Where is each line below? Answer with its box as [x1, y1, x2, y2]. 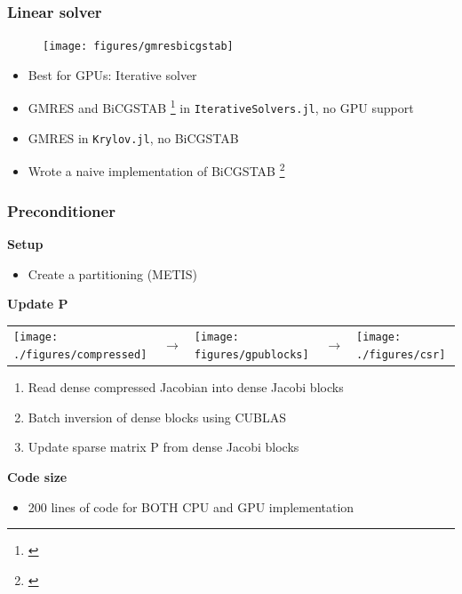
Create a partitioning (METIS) [28, 264, 197, 283]
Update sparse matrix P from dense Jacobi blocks [28, 437, 299, 456]
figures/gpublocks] [194, 349, 309, 362]
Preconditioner [7, 199, 115, 221]
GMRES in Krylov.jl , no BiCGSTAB [28, 128, 239, 147]
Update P [7, 294, 68, 313]
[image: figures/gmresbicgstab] [43, 40, 234, 53]
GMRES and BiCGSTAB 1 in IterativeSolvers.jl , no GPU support [28, 96, 414, 117]
